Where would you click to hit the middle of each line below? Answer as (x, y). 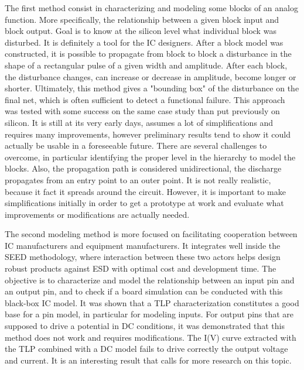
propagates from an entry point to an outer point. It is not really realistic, (138, 179)
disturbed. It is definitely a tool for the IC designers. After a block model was (144, 42)
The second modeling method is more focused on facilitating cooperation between (151, 234)
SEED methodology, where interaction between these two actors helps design (143, 257)
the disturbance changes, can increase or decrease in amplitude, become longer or (151, 76)
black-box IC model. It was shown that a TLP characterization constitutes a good (152, 302)
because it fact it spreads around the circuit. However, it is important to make (145, 191)
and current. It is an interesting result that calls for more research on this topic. (148, 360)
